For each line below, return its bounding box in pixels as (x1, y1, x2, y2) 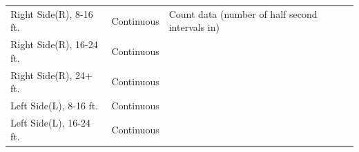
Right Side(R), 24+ (10, 67, 93, 82)
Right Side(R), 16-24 (10, 37, 98, 52)
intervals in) (168, 20, 220, 34)
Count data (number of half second (168, 6, 318, 21)
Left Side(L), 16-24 (10, 115, 90, 129)
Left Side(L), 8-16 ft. (10, 98, 99, 113)
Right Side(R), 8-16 (10, 6, 93, 21)
